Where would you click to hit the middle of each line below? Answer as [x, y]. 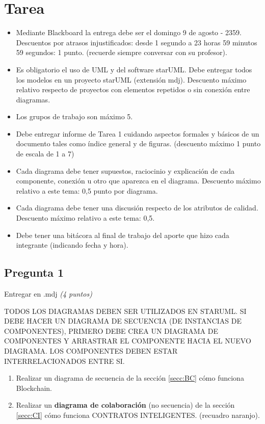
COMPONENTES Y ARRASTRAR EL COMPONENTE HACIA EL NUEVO [128, 341]
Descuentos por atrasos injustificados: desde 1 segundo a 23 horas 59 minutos [137, 42]
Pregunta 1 [34, 272]
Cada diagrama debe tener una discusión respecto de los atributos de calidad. [137, 208]
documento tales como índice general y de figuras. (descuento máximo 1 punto [138, 143]
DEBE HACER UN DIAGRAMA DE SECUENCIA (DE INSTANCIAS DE [123, 321]
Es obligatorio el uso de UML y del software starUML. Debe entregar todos [134, 69]
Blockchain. [34, 388]
